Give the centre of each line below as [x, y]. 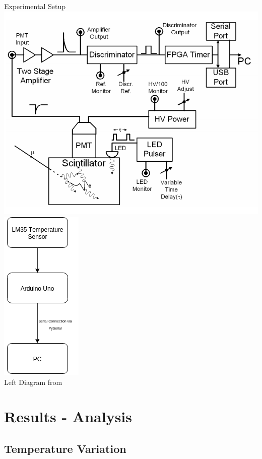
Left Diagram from [33, 382]
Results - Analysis [68, 416]
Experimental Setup [35, 6]
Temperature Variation [65, 448]
